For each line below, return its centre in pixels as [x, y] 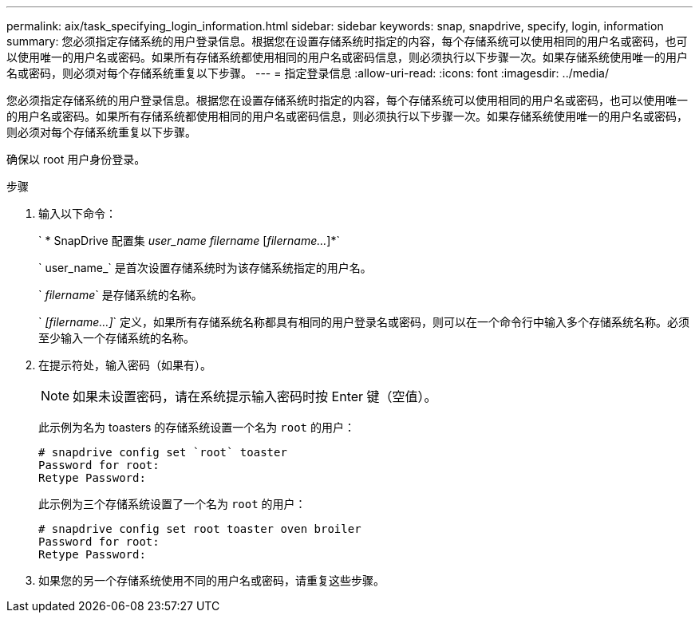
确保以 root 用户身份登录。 [76, 159]
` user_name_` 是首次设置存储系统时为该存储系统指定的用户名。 [205, 268]
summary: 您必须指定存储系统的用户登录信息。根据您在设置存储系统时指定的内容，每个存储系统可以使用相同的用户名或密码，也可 [347, 41]
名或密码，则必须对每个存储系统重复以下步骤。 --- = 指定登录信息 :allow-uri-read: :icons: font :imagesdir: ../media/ [308, 73]
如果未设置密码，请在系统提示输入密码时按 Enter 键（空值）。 [255, 396]
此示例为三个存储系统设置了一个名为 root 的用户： [172, 504]
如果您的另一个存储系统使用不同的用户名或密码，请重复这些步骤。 [211, 580]
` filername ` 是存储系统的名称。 [120, 295]
